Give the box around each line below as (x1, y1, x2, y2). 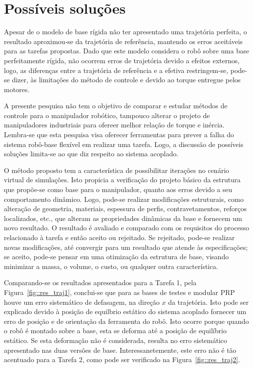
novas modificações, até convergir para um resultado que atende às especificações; (4, 242, 248, 252)
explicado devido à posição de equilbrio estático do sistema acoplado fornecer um (4, 306, 247, 317)
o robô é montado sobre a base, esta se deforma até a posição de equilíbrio (4, 325, 227, 336)
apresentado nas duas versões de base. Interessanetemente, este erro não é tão (4, 344, 236, 355)
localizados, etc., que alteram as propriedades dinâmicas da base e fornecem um (4, 213, 242, 223)
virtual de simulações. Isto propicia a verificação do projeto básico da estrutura (4, 174, 241, 185)
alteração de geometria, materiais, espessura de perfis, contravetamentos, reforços (4, 203, 247, 214)
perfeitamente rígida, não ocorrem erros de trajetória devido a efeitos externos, (4, 55, 240, 65)
